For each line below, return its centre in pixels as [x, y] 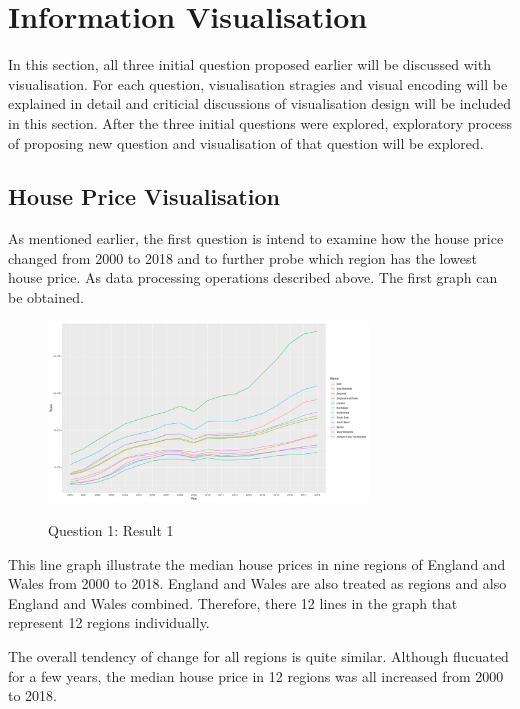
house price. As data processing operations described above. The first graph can [253, 277]
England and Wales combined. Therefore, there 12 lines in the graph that [233, 602]
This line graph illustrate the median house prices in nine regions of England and [257, 563]
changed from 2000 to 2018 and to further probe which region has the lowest [242, 257]
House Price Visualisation [144, 196]
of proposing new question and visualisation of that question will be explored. [246, 142]
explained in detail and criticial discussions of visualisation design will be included [260, 103]
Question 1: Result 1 [111, 529]
